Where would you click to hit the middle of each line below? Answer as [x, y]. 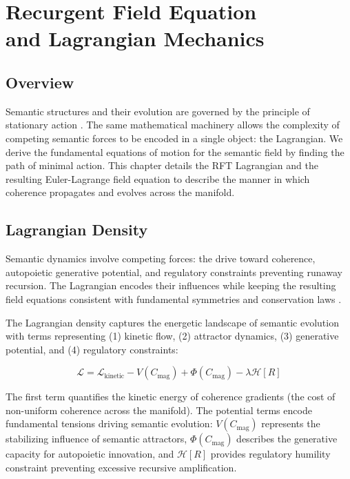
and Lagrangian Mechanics [135, 38]
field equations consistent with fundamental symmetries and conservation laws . [174, 299]
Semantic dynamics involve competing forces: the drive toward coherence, [161, 258]
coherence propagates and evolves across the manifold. [120, 192]
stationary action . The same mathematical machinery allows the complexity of [173, 125]
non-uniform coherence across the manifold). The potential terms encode [159, 410]
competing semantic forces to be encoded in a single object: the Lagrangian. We [174, 138]
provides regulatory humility [270, 454]
